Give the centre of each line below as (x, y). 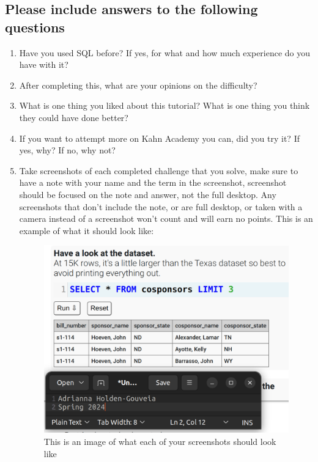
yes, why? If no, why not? (67, 150)
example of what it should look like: (87, 230)
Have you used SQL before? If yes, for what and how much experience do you (165, 52)
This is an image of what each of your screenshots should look (160, 442)
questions (35, 27)
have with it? (44, 64)
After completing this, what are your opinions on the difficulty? (138, 85)
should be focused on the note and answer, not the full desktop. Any (148, 194)
